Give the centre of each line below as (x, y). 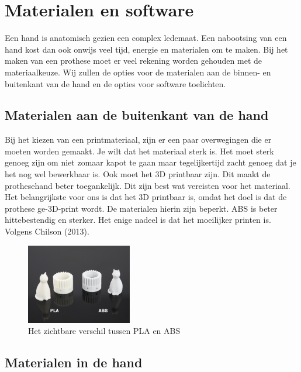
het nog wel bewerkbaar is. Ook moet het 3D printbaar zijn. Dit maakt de (138, 174)
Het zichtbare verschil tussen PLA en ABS (104, 331)
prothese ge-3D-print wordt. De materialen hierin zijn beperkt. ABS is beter (141, 208)
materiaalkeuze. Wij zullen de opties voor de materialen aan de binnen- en (138, 72)
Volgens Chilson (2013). (47, 231)
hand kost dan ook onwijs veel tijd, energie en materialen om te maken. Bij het (146, 49)
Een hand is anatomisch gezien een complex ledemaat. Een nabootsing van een (146, 38)
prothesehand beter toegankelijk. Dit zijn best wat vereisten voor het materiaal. (148, 185)
